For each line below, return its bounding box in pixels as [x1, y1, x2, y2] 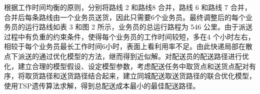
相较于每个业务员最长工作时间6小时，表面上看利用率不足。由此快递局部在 [4, 41, 245, 51]
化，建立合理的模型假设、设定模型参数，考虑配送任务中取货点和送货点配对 [4, 60, 249, 71]
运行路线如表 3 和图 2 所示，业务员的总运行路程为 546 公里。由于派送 [24, 21, 252, 32]
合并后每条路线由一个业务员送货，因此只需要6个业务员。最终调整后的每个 [4, 11, 245, 22]
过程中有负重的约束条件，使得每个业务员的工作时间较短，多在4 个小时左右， [4, 31, 255, 41]
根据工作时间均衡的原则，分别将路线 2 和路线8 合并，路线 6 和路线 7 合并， [4, 2, 251, 12]
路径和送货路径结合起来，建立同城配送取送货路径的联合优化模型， [38, 70, 256, 81]
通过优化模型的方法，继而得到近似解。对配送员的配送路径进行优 [38, 50, 249, 61]
